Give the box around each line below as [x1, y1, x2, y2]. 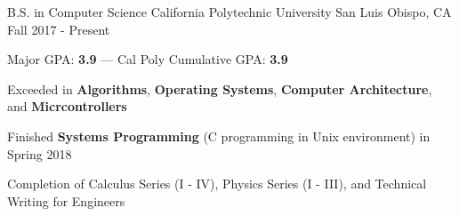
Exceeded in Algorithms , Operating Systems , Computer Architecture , [7, 79, 432, 98]
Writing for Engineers [7, 191, 125, 210]
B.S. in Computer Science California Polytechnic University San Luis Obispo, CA [7, 3, 452, 20]
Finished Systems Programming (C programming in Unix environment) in [7, 126, 431, 145]
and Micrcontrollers [7, 97, 127, 116]
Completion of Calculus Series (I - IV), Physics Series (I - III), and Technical [7, 174, 427, 193]
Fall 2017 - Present [7, 20, 110, 38]
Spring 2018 [7, 144, 72, 163]
